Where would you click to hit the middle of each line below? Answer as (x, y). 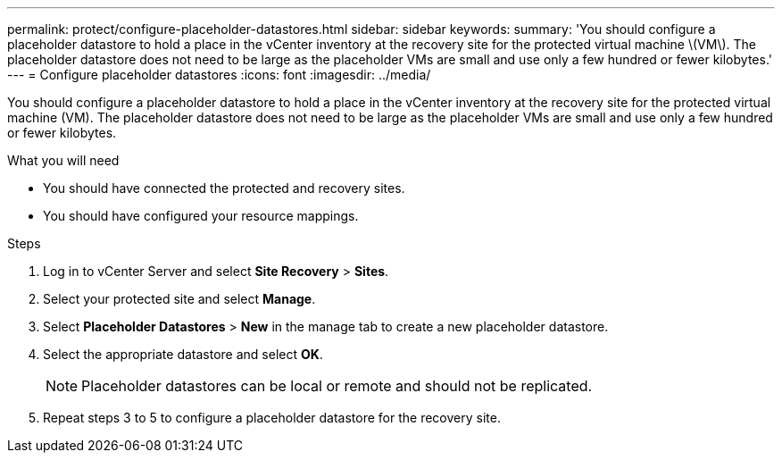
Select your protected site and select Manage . (179, 299)
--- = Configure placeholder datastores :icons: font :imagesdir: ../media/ (219, 75)
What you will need (63, 160)
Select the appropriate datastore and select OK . (183, 354)
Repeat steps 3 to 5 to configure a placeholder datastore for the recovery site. (272, 418)
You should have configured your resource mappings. (201, 216)
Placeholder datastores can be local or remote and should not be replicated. (337, 386)
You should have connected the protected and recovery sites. (224, 188)
